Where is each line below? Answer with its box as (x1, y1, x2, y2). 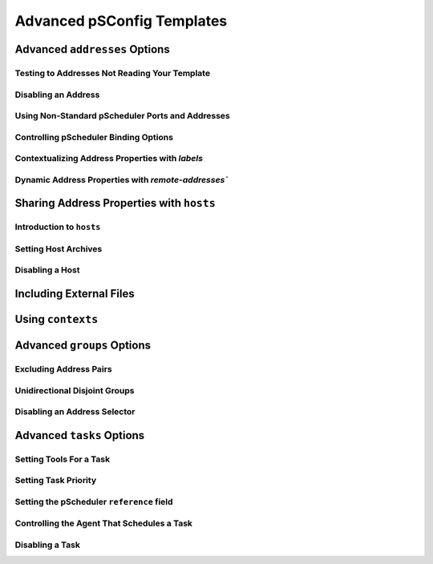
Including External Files (14, 287, 136, 300)
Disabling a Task (14, 539, 80, 550)
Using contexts (14, 312, 99, 326)
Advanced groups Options (14, 339, 152, 352)
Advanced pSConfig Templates (14, 12, 228, 30)
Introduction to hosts (14, 221, 101, 232)
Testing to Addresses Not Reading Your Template (14, 67, 211, 79)
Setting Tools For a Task (14, 453, 111, 465)
